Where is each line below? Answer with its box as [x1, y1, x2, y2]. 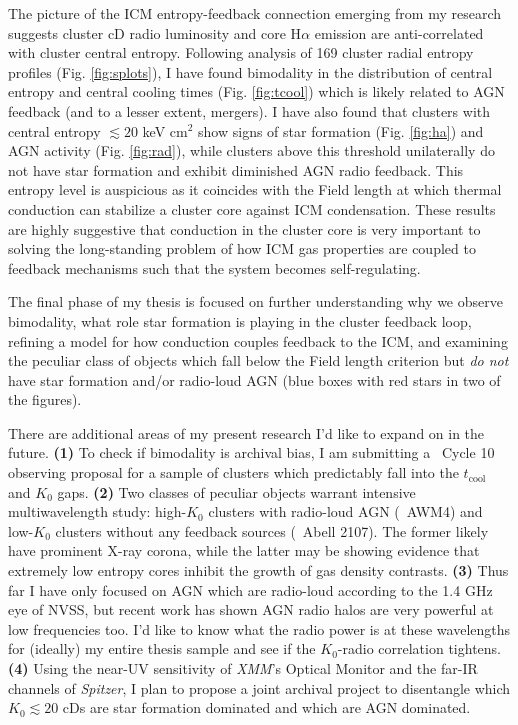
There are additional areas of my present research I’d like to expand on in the [8, 422, 485, 443]
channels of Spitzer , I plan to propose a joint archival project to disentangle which [8, 677, 511, 698]
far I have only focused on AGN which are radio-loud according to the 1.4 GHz [8, 579, 493, 600]
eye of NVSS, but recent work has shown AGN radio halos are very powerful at [8, 599, 494, 620]
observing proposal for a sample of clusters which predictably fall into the [8, 462, 459, 483]
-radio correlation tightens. [337, 638, 501, 659]
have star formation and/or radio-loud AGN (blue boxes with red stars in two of [8, 369, 501, 390]
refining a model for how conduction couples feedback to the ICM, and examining [8, 330, 508, 351]
